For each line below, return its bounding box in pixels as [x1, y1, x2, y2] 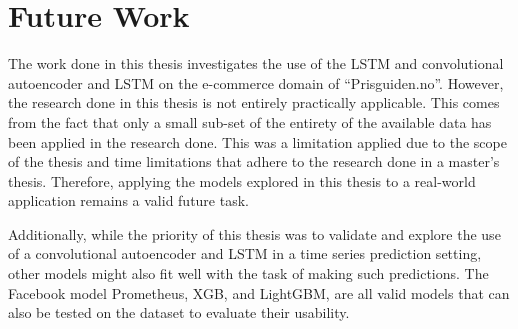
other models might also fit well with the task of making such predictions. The [8, 263, 489, 284]
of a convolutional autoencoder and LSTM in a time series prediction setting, [8, 243, 482, 264]
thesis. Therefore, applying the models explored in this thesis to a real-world [8, 170, 476, 191]
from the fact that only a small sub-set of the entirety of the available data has [8, 111, 492, 132]
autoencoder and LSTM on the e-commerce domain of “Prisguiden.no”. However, [8, 72, 504, 93]
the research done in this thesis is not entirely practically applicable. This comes [8, 92, 500, 113]
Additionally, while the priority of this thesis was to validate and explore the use [8, 223, 501, 244]
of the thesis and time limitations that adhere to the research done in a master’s [8, 151, 500, 172]
